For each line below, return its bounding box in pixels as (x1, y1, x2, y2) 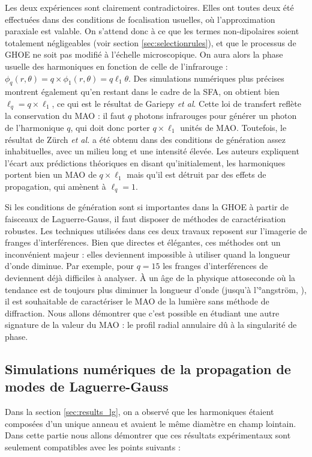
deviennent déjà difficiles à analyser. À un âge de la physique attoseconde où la (5, 271, 296, 283)
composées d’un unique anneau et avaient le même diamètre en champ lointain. (5, 417, 296, 429)
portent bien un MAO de (5, 168, 97, 181)
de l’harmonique (5, 121, 64, 133)
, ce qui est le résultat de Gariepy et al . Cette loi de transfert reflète (52, 97, 301, 109)
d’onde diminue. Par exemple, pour (5, 259, 134, 272)
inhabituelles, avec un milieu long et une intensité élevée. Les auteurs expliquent (5, 145, 299, 157)
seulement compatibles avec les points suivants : (5, 440, 181, 453)
